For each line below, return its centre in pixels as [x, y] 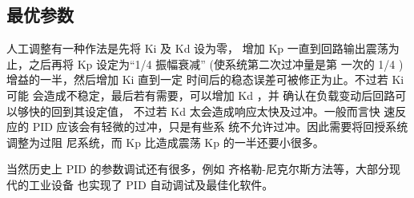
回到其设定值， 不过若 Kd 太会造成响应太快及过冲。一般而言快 [215, 111]
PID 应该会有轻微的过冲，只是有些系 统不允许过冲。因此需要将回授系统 [220, 127]
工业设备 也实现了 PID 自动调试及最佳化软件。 [151, 184]
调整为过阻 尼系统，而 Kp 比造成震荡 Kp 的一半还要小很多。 [165, 142]
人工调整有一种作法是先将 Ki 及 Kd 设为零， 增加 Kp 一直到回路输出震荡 [197, 48]
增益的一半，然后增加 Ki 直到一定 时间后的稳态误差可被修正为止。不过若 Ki [205, 79]
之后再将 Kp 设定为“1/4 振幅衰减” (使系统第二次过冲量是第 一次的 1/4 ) [216, 63]
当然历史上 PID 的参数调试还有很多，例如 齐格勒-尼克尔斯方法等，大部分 [198, 169]
